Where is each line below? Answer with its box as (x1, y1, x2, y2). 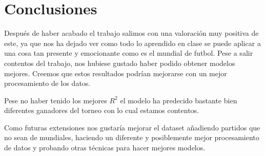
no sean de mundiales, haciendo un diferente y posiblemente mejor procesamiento (4, 132, 259, 143)
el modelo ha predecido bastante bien (120, 95, 237, 105)
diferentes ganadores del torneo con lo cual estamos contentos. (4, 105, 199, 116)
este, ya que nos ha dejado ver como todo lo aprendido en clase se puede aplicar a (4, 37, 261, 48)
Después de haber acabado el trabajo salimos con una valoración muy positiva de (4, 28, 259, 38)
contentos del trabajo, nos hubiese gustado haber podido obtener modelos (4, 57, 235, 68)
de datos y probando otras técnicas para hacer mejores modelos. (4, 142, 206, 153)
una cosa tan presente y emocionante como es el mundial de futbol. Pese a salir (4, 48, 253, 58)
